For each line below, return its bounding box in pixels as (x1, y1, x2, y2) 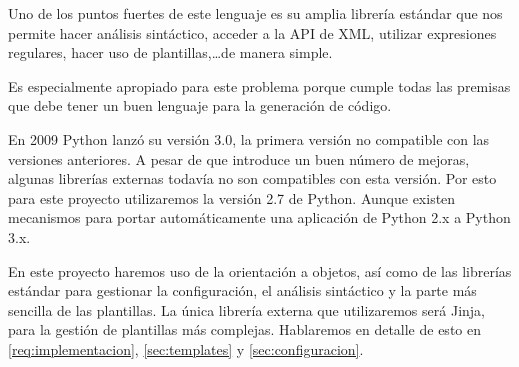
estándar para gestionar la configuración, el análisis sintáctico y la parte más (8, 280, 477, 301)
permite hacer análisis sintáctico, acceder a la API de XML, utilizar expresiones (8, 22, 497, 43)
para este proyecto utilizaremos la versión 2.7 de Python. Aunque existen (8, 187, 456, 208)
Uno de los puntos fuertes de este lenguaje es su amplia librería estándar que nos (8, 3, 503, 23)
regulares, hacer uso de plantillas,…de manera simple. (8, 42, 333, 63)
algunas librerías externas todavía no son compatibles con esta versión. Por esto (8, 168, 497, 189)
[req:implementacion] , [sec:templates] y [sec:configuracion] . (8, 338, 364, 359)
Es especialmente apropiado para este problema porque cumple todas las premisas (8, 75, 511, 96)
